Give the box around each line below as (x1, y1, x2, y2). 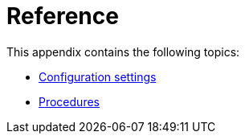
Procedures (39, 94, 100, 109)
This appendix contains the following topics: (6, 44, 240, 59)
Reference (6, 2, 119, 30)
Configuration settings (39, 69, 157, 84)
